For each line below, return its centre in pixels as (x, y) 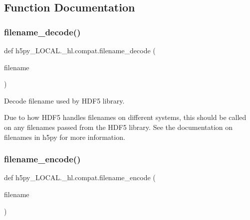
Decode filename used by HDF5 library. (64, 100)
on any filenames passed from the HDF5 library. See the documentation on (119, 127)
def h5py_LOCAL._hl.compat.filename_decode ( (80, 50)
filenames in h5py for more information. (65, 137)
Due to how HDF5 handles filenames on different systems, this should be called (125, 117)
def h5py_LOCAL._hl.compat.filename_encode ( (80, 177)
